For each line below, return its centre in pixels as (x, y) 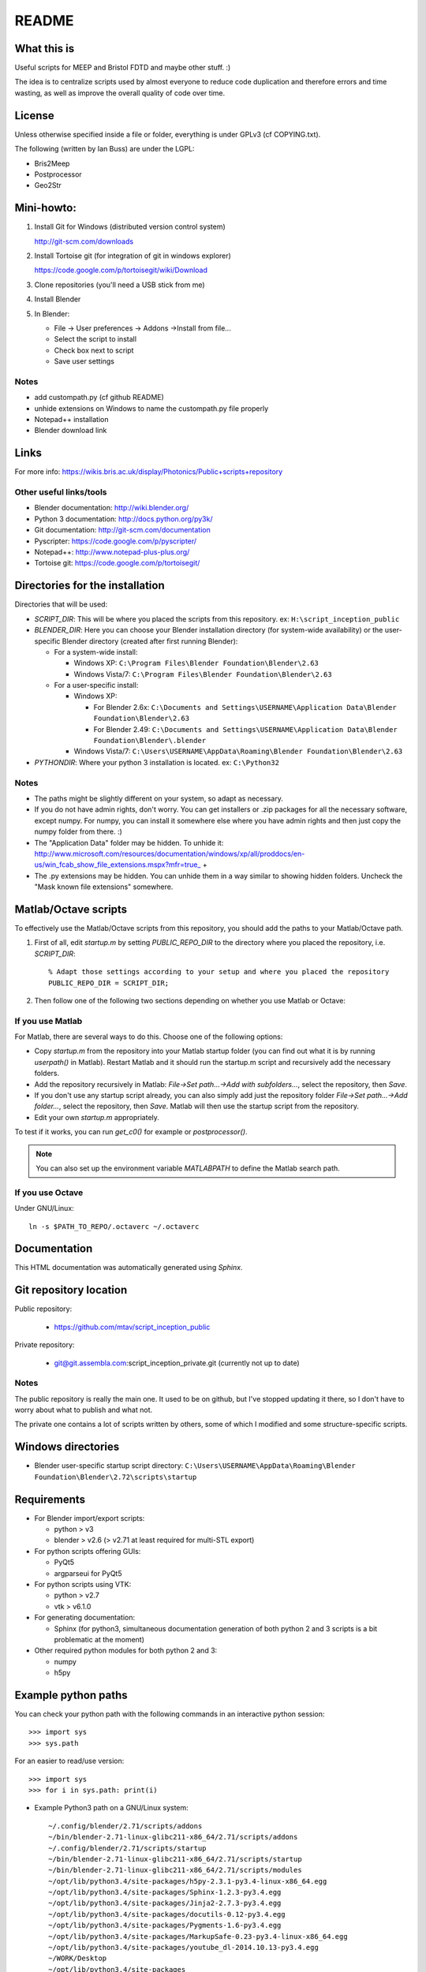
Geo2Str (48, 185)
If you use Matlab (49, 1021)
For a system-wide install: (96, 652)
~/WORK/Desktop (78, 1959)
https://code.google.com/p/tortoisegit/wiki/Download (121, 270)
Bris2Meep (52, 163)
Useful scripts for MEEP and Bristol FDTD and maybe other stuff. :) (123, 68)
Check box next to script (94, 350)
